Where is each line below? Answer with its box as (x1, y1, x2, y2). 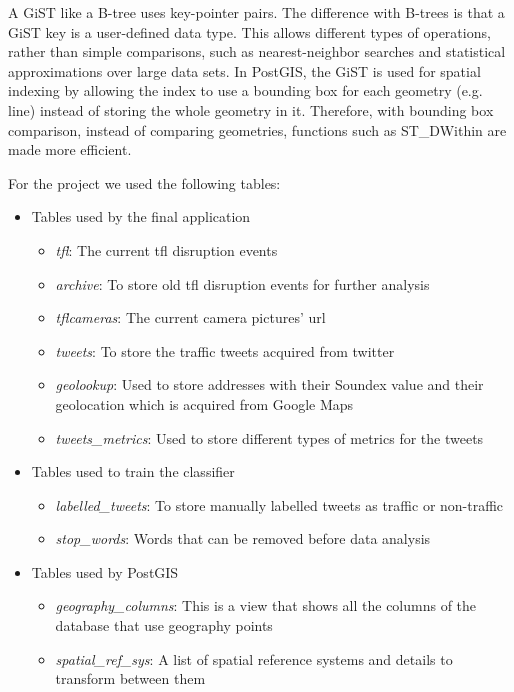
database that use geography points (55, 615, 273, 636)
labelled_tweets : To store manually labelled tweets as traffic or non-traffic (55, 494, 504, 515)
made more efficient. (8, 139, 132, 160)
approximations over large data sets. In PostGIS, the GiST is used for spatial (8, 60, 481, 81)
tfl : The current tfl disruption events (55, 239, 278, 260)
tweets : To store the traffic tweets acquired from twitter (55, 340, 395, 361)
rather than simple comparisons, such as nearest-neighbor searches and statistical (8, 41, 506, 62)
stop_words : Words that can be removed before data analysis (55, 528, 431, 549)
